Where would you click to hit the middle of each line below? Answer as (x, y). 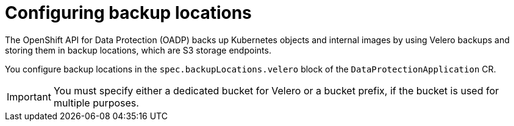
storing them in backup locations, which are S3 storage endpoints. (138, 50)
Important (29, 96)
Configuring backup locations (128, 13)
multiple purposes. (96, 103)
